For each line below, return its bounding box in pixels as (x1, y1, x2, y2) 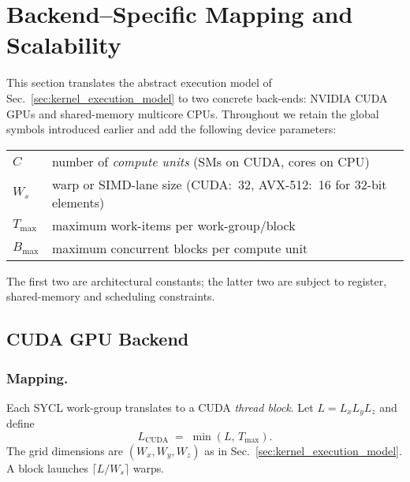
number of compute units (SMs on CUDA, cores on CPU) (51, 151, 370, 170)
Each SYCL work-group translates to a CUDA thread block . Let (6, 398, 314, 415)
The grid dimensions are (6, 442, 124, 458)
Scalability (6, 28, 121, 61)
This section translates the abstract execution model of (6, 74, 272, 91)
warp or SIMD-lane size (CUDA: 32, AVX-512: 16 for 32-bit (51, 174, 387, 193)
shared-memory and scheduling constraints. (6, 288, 215, 305)
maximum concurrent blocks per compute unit (51, 238, 308, 257)
